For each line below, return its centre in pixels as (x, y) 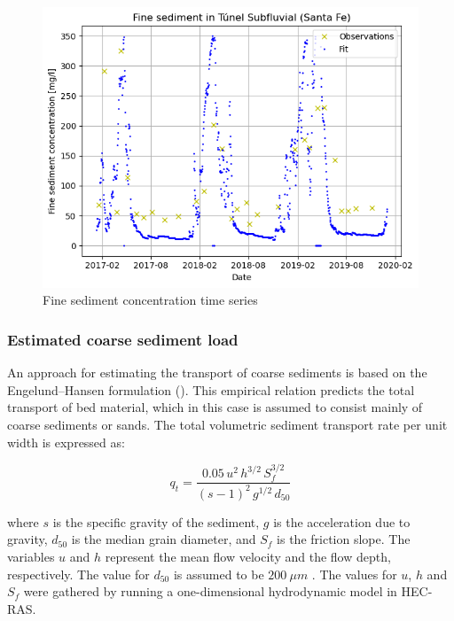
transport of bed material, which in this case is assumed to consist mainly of (215, 407)
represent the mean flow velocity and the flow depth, (248, 556)
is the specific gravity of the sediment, (156, 521)
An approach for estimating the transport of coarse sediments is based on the (217, 373)
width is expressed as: (66, 442)
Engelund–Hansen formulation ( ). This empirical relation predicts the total (211, 389)
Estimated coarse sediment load (123, 339)
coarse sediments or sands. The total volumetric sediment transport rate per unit (227, 424)
